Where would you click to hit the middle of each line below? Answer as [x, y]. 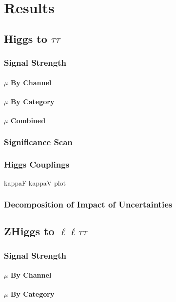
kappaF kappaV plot [35, 182]
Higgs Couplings [37, 164]
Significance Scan [38, 142]
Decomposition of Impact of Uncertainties [88, 204]
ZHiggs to [29, 231]
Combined [28, 120]
